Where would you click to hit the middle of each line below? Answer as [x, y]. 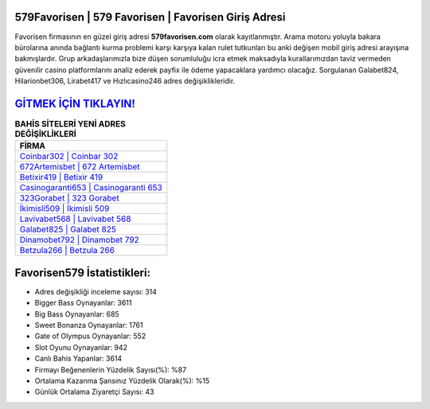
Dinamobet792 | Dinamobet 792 [79, 240]
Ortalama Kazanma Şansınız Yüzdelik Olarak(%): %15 [122, 381]
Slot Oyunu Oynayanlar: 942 [81, 347]
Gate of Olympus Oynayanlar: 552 [90, 336]
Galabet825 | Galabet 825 [68, 229]
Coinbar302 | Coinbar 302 [69, 157]
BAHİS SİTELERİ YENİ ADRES [70, 124]
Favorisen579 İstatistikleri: [83, 273]
